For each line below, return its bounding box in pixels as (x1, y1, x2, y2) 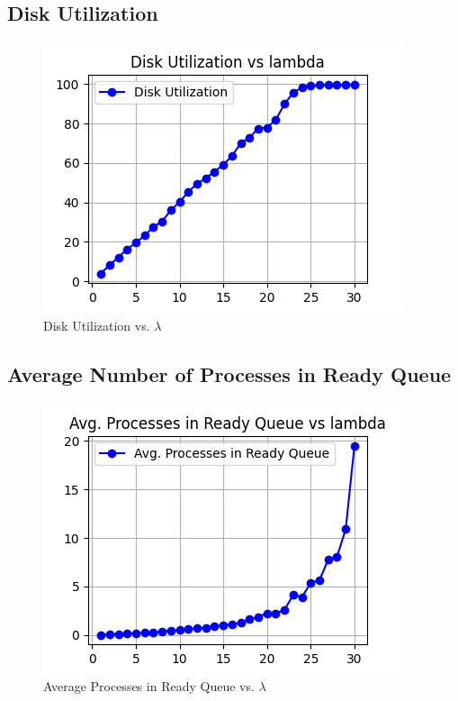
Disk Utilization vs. (43, 315, 150, 334)
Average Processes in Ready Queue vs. (43, 677, 255, 696)
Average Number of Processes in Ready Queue (7, 360, 452, 387)
